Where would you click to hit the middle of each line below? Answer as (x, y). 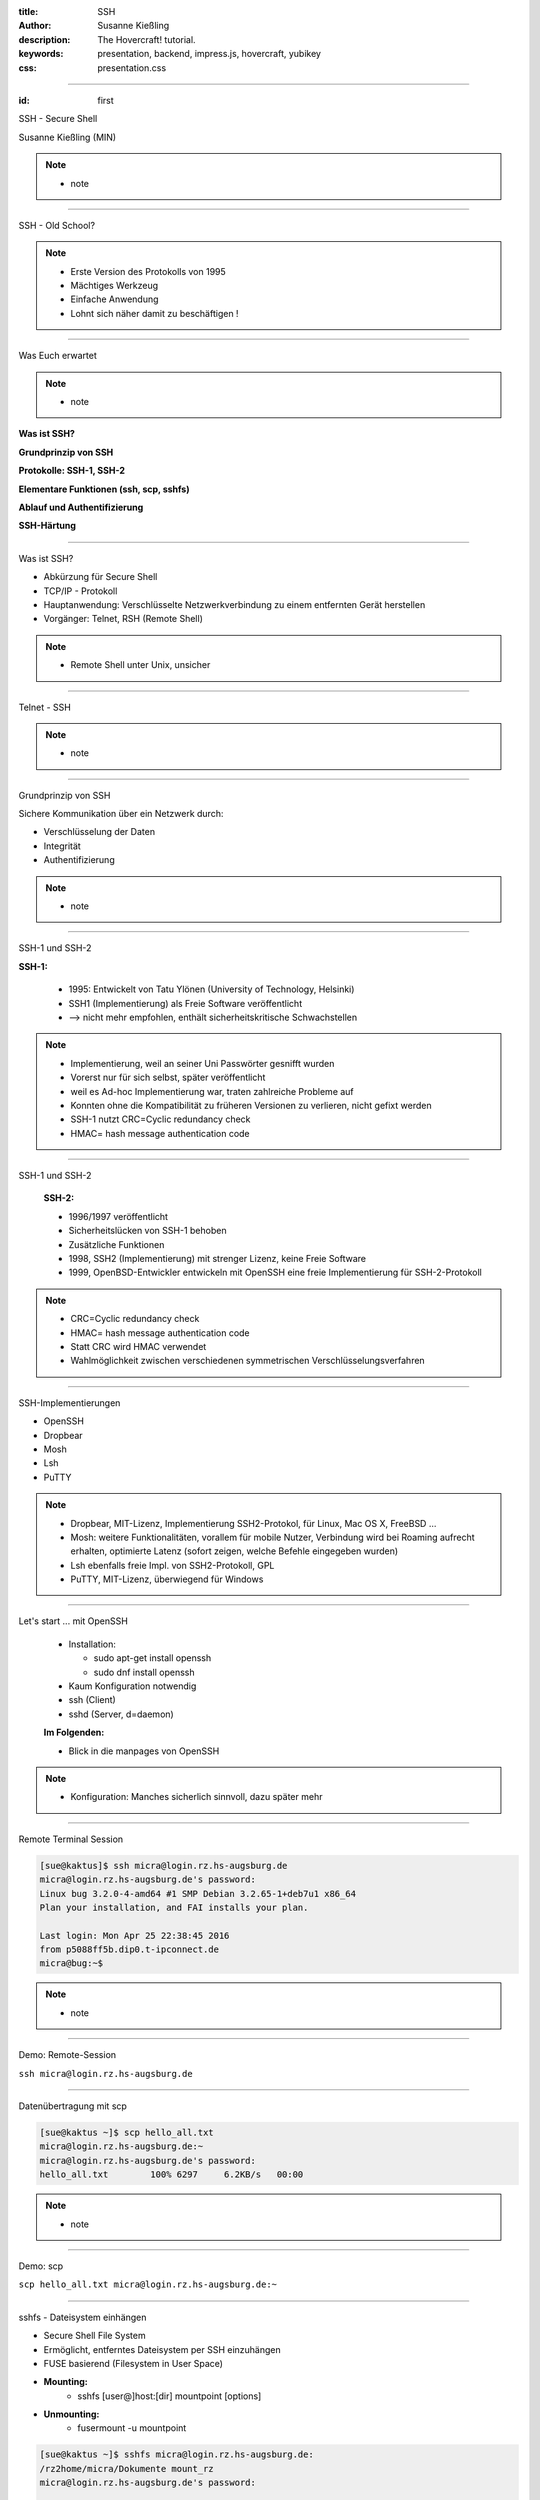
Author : (35, 26)
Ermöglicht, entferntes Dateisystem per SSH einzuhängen (162, 2349)
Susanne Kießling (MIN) (67, 137)
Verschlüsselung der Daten (99, 832)
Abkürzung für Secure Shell (100, 577)
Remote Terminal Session (71, 1839)
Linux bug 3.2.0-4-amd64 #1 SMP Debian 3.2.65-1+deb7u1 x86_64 (198, 1893)
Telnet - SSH (45, 707)
